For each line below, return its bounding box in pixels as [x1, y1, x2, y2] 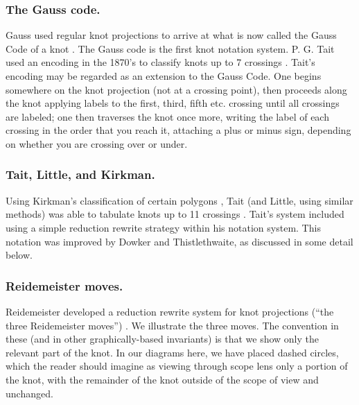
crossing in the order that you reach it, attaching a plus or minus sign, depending [6, 123, 351, 137]
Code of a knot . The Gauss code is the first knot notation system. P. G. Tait [6, 41, 335, 55]
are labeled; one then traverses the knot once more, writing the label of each [6, 109, 329, 123]
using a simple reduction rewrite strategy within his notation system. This [6, 220, 321, 234]
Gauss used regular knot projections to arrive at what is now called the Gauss [6, 28, 337, 42]
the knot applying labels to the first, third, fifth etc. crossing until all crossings [6, 96, 340, 110]
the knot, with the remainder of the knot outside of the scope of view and [6, 372, 319, 386]
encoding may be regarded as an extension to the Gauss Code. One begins [6, 69, 322, 83]
